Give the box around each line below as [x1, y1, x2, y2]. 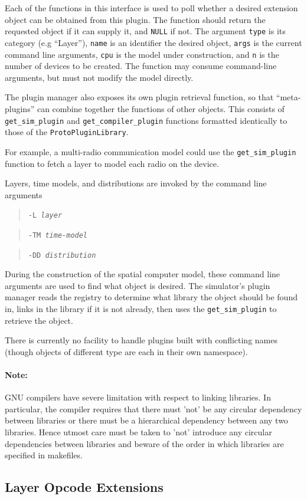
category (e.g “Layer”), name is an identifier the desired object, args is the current [5, 36, 302, 48]
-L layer [28, 211, 63, 220]
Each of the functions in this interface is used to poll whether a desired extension [5, 2, 298, 14]
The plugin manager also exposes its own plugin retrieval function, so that [5, 91, 274, 103]
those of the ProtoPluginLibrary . [5, 126, 129, 138]
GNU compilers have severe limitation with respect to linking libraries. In [5, 391, 271, 403]
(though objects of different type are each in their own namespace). [5, 345, 248, 357]
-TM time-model [28, 231, 88, 239]
